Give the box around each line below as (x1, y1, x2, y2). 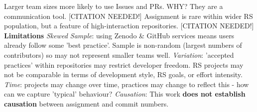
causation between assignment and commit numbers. (4, 98, 169, 109)
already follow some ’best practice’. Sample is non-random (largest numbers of (4, 40, 242, 50)
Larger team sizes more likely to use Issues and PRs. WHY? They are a (4, 1, 223, 11)
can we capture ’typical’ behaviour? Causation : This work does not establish (4, 89, 246, 99)
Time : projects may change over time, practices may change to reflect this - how (4, 79, 249, 89)
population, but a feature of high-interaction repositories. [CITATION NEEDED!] (4, 20, 254, 31)
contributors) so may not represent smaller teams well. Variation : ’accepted (4, 49, 234, 60)
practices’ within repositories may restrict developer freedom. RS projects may (4, 59, 244, 70)
